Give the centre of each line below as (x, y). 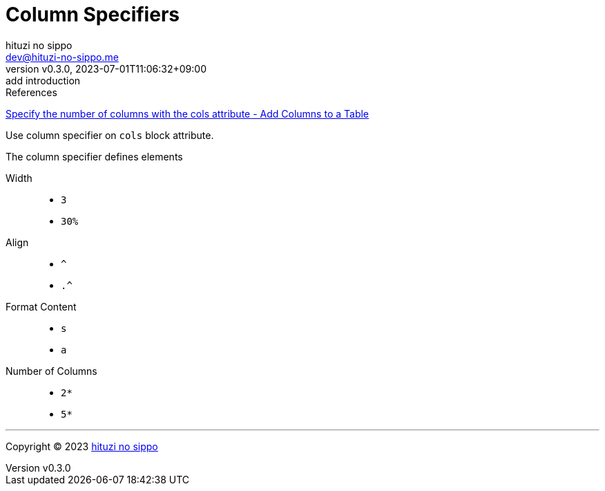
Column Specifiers (93, 15)
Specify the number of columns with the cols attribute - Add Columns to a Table (188, 113)
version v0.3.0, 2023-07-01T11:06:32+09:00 (106, 68)
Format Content (41, 306)
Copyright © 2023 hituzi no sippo (82, 446)
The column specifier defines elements (94, 156)
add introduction (43, 80)
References (31, 92)
